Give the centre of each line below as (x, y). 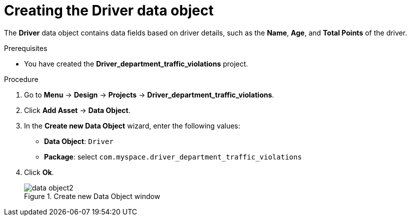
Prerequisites (26, 48)
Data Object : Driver (79, 141)
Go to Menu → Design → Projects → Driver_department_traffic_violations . (149, 94)
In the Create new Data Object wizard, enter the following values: (132, 125)
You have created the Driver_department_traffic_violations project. (136, 63)
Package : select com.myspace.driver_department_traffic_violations (173, 156)
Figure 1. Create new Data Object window (92, 196)
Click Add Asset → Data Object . (77, 110)
